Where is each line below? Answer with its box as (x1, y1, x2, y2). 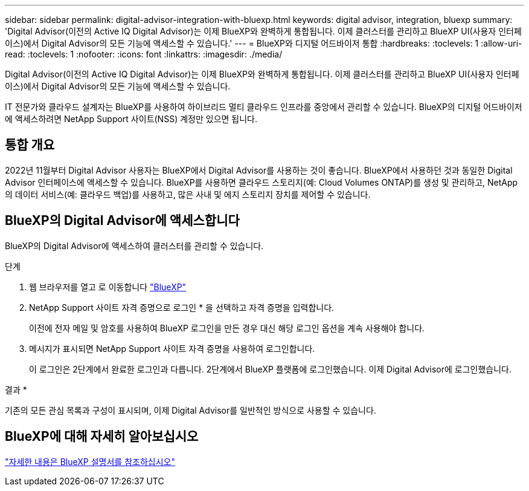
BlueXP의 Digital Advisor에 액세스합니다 (5, 213, 240, 229)
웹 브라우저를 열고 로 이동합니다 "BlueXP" (29, 281, 187, 292)
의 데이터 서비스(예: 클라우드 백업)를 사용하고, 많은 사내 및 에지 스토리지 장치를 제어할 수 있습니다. (5, 189, 371, 200)
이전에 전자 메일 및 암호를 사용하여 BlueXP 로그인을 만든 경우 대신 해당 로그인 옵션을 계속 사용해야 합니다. (29, 322, 425, 333)
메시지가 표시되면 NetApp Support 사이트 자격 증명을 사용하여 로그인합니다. (29, 343, 315, 354)
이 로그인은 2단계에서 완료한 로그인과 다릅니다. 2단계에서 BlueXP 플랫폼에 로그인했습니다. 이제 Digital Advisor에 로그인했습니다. (29, 363, 512, 374)
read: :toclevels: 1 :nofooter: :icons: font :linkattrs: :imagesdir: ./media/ (5, 49, 283, 59)
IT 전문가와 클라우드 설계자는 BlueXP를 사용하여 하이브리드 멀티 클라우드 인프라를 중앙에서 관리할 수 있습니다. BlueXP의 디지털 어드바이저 (5, 102, 522, 112)
